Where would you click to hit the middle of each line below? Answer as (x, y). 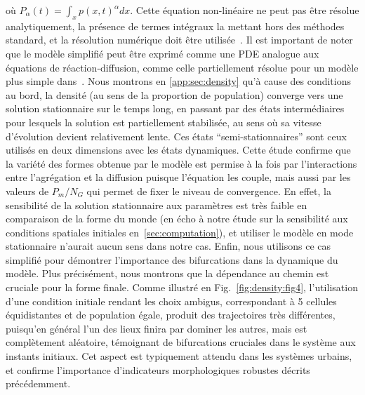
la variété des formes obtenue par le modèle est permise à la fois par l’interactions (181, 163)
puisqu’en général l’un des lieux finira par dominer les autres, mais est (157, 328)
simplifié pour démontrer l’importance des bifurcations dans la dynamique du (172, 259)
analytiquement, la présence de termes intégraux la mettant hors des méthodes (175, 26)
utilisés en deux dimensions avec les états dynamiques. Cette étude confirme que (178, 150)
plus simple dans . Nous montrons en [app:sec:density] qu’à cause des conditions (179, 81)
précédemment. (38, 383)
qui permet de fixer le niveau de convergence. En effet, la (209, 190)
